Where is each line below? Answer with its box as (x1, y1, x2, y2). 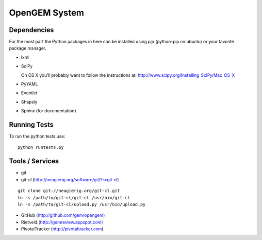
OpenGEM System (9, 7, 84, 18)
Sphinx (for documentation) (21, 108, 76, 114)
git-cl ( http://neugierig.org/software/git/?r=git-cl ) (21, 176, 119, 182)
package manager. (9, 45, 47, 51)
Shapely (21, 99, 38, 104)
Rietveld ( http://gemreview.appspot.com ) (21, 219, 103, 225)
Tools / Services (9, 157, 59, 165)
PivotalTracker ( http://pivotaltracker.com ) (21, 226, 104, 232)
